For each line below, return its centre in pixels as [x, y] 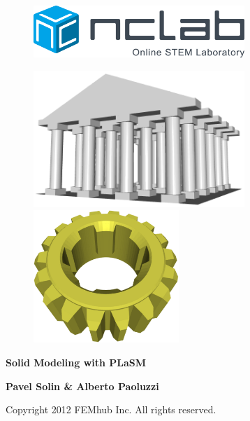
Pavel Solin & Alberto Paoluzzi [82, 386]
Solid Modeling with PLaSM [76, 363]
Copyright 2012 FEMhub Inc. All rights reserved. [111, 409]
